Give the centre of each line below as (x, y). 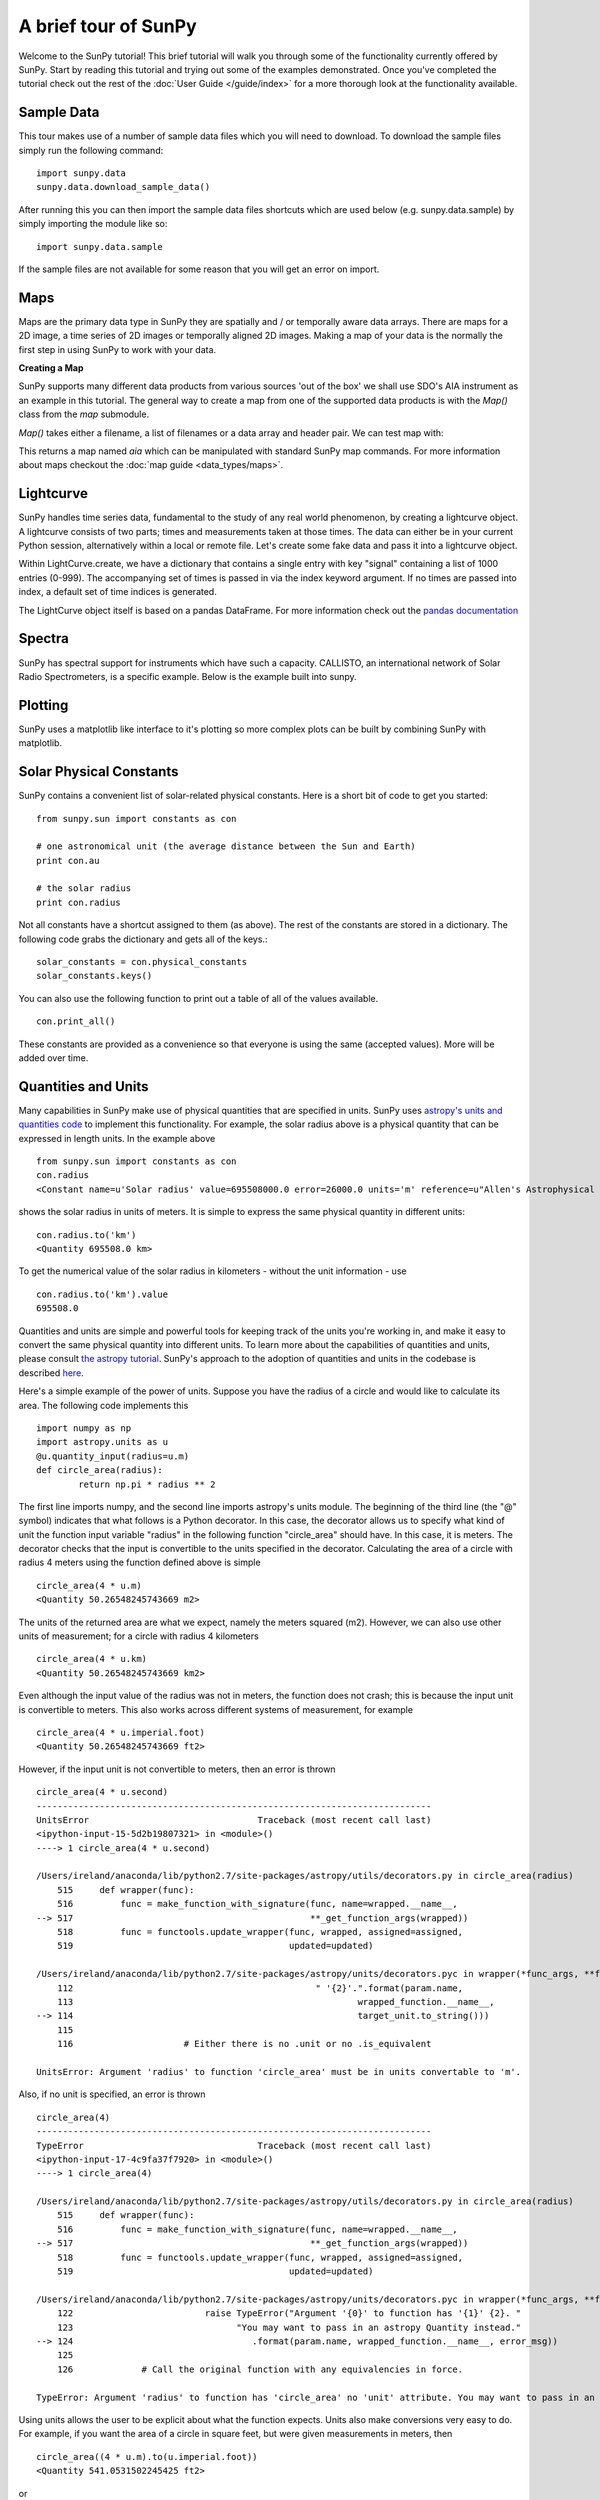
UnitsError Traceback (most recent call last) (234, 1819)
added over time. (53, 1058)
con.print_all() (76, 1021)
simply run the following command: (91, 150)
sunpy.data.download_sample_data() (123, 187)
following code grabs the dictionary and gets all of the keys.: (143, 939)
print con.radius (78, 902)
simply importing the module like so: (93, 224)
